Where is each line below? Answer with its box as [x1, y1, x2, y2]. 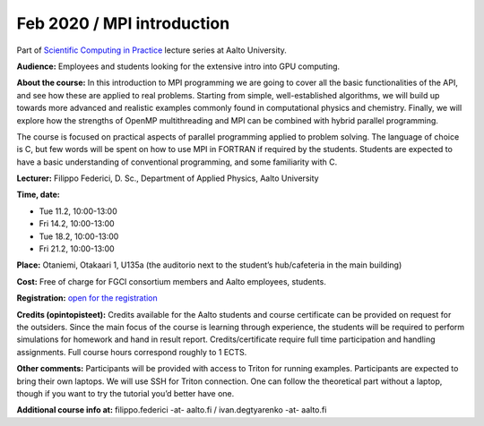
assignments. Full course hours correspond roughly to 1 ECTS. [16, 346, 247, 357]
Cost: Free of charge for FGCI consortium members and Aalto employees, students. [16, 276, 326, 286]
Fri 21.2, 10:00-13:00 [39, 243, 116, 254]
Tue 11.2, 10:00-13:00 [39, 206, 118, 217]
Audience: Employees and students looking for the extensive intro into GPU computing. [16, 61, 341, 72]
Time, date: [16, 189, 60, 200]
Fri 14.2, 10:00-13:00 [39, 218, 116, 229]
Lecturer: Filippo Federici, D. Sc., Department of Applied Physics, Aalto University [16, 173, 319, 183]
